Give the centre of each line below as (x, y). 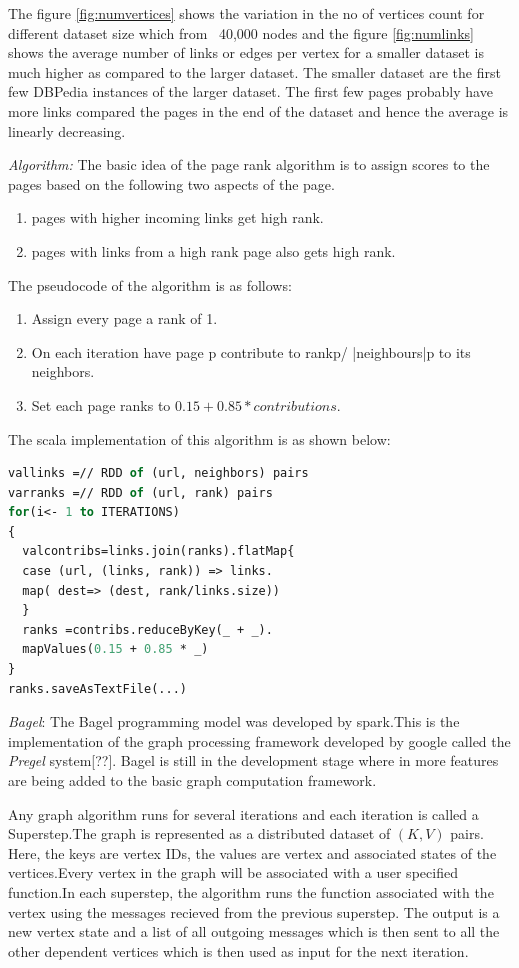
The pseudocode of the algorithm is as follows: (150, 284)
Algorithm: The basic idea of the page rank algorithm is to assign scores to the (249, 164)
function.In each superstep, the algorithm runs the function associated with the (251, 891)
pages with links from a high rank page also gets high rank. (213, 250)
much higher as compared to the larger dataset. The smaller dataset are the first (254, 71)
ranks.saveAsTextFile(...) (97, 688)
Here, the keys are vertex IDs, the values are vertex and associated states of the (252, 852)
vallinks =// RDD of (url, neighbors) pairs (158, 473)
